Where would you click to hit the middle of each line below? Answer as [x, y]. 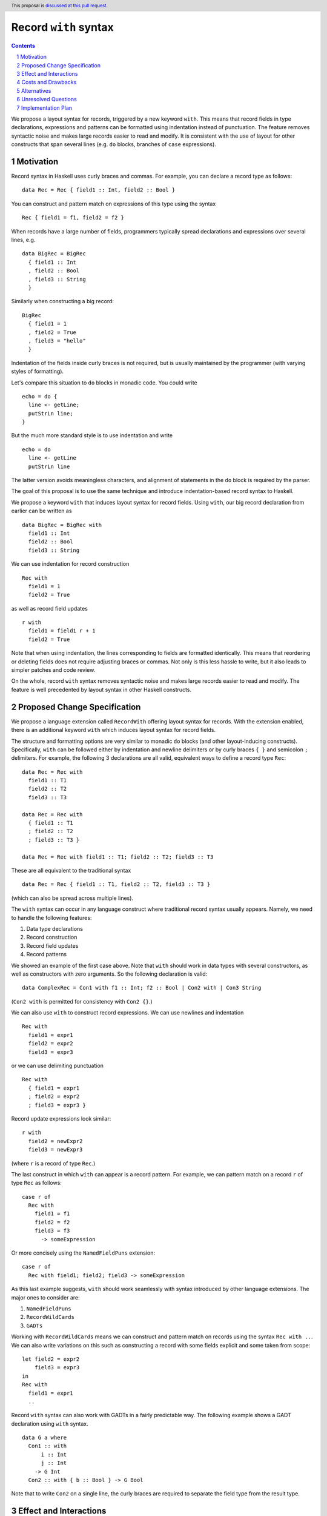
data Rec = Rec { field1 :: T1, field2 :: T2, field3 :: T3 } [116, 884]
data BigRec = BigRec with [62, 525]
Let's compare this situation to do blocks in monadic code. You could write [104, 383]
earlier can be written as [41, 511]
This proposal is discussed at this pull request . [60, 5]
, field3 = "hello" [57, 340]
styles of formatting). [37, 371]
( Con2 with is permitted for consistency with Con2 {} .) [82, 1001]
